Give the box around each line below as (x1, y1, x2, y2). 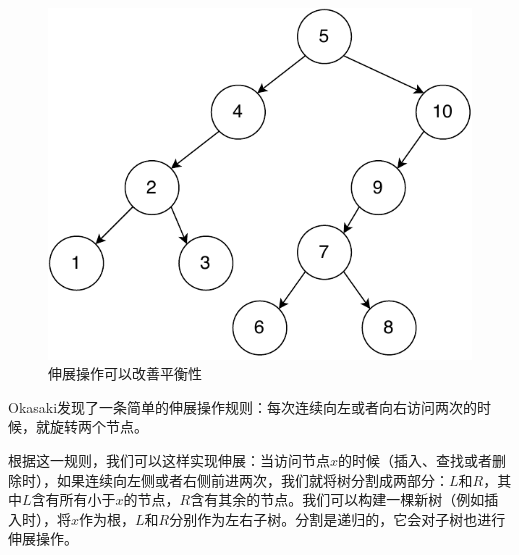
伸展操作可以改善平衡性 (48, 363, 202, 384)
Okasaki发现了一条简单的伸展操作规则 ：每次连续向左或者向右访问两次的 (8, 396, 478, 417)
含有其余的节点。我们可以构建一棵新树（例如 (190, 489, 485, 510)
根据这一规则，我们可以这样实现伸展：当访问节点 (8, 450, 330, 471)
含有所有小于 (31, 489, 116, 510)
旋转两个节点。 (49, 416, 148, 437)
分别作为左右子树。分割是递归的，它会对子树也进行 (169, 508, 506, 529)
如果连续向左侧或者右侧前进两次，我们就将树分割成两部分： (56, 469, 449, 490)
